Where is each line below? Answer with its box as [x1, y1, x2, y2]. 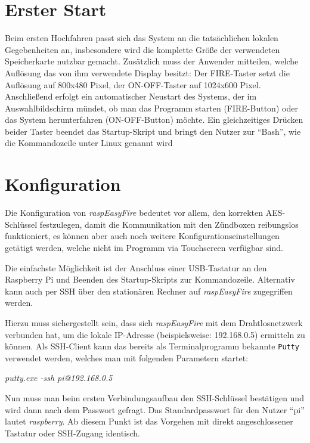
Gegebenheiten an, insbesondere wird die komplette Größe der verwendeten [5, 43, 280, 55]
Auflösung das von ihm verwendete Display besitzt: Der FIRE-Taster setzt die [5, 66, 290, 79]
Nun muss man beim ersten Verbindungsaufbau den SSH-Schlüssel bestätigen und [5, 391, 304, 404]
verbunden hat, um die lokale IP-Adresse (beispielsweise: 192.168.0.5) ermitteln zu [5, 328, 305, 340]
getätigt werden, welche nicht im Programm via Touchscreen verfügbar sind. [5, 241, 283, 253]
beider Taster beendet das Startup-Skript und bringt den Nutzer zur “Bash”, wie [5, 125, 301, 137]
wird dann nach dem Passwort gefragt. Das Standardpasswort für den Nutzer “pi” [5, 403, 305, 416]
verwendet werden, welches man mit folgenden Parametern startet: [5, 351, 249, 364]
